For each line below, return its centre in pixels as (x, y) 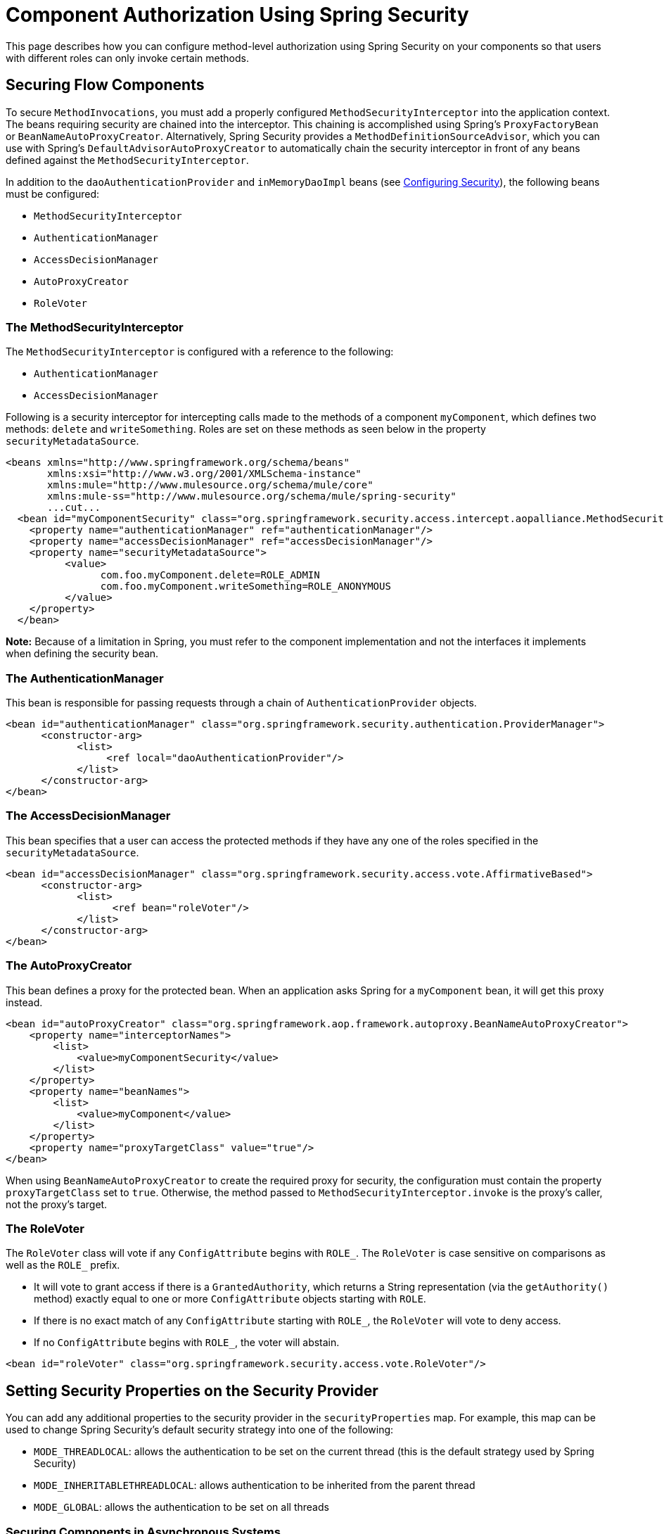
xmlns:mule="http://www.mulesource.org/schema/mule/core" (210, 485)
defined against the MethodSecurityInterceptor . (127, 160)
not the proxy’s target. (57, 1204)
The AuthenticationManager (85, 678)
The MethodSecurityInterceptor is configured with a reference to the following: (200, 352)
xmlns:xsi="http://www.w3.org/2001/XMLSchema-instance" (204, 474)
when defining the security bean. (82, 654)
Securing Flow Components (105, 85)
